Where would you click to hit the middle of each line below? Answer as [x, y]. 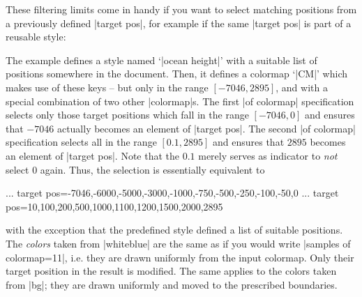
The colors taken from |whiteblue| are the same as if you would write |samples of [178, 243]
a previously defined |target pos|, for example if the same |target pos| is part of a [179, 23]
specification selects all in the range [81, 142]
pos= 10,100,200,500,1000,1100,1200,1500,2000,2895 [114, 206]
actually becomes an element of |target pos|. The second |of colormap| [206, 128]
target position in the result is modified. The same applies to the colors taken [171, 271]
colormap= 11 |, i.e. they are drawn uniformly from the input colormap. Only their [180, 257]
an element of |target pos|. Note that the [92, 155]
